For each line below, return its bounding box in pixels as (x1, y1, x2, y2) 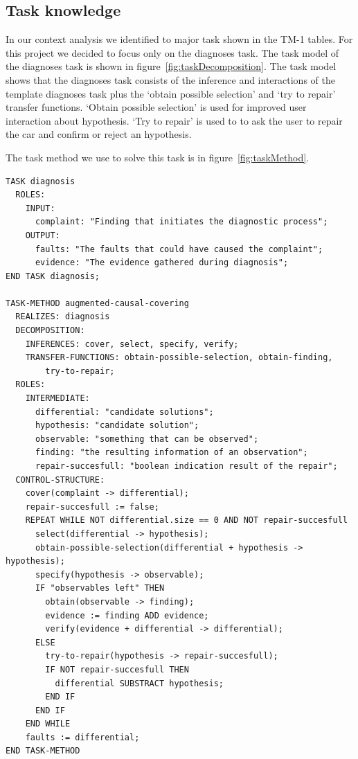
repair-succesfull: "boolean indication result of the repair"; (35, 461, 338, 472)
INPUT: (25, 203, 55, 213)
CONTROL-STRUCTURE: (15, 474, 105, 485)
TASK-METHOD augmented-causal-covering (6, 298, 189, 308)
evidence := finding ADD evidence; (45, 610, 209, 620)
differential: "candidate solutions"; (35, 407, 214, 417)
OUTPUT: (25, 230, 60, 240)
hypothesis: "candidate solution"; (35, 420, 199, 431)
